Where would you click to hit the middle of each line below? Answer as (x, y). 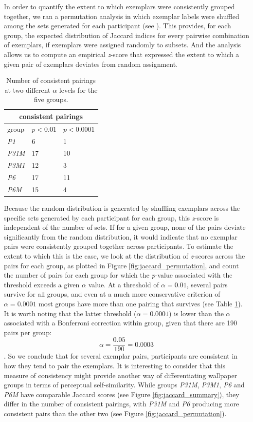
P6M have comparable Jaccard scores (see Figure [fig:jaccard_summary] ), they (122, 394)
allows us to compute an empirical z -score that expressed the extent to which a (122, 54)
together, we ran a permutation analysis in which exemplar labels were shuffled (122, 16)
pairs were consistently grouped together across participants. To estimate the (119, 246)
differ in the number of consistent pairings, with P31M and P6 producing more (122, 404)
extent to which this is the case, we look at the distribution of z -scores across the (125, 256)
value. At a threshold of (124, 284)
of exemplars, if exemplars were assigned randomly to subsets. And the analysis (122, 45)
